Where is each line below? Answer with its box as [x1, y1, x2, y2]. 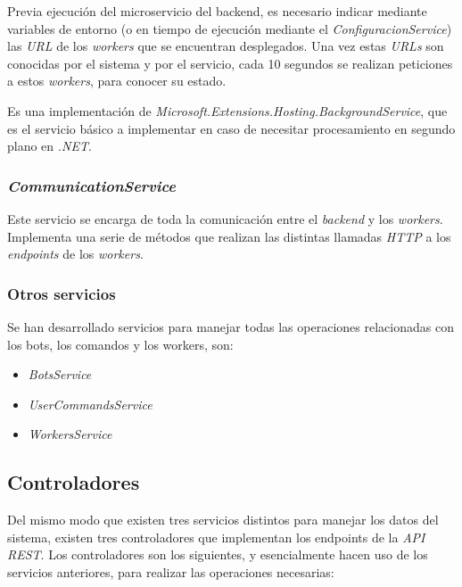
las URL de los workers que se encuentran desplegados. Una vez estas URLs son [7, 37, 444, 55]
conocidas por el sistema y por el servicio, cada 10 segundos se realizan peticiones [7, 54, 453, 72]
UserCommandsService [28, 394, 153, 413]
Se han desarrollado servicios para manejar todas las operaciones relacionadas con [7, 317, 454, 335]
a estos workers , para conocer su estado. [7, 71, 227, 90]
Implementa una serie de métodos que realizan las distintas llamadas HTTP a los [7, 227, 451, 245]
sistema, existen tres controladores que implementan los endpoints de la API [7, 527, 425, 546]
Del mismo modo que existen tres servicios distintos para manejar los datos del [7, 510, 439, 529]
